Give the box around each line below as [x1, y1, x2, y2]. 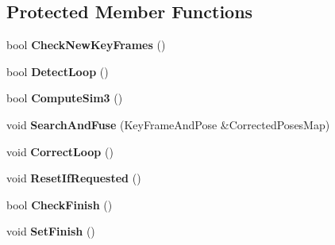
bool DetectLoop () [6, 63, 109, 79]
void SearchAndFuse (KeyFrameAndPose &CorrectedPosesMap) [6, 116, 330, 132]
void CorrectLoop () [6, 143, 114, 159]
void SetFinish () [6, 223, 95, 239]
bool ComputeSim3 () [6, 90, 123, 106]
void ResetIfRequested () [6, 170, 141, 186]
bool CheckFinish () [6, 196, 113, 212]
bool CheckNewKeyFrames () [6, 36, 166, 53]
